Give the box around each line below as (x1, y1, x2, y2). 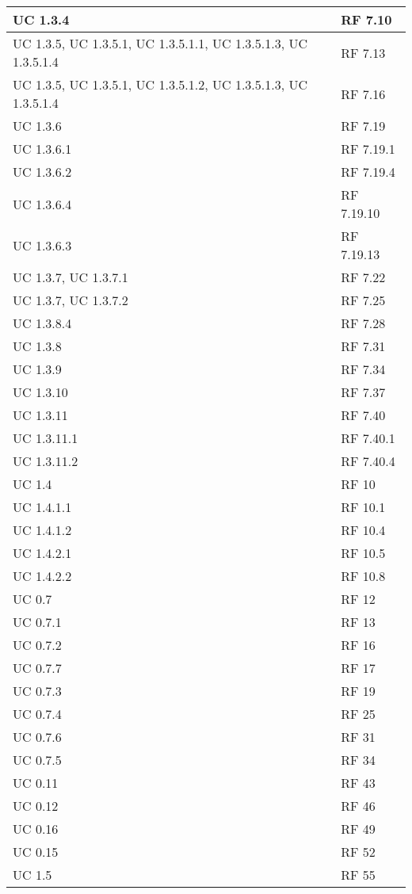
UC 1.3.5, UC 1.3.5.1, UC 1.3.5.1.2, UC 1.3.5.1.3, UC (13, 75, 308, 94)
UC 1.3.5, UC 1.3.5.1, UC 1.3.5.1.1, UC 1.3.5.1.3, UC (13, 34, 308, 52)
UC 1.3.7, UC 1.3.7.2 (13, 291, 128, 309)
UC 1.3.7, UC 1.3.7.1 (13, 268, 128, 286)
